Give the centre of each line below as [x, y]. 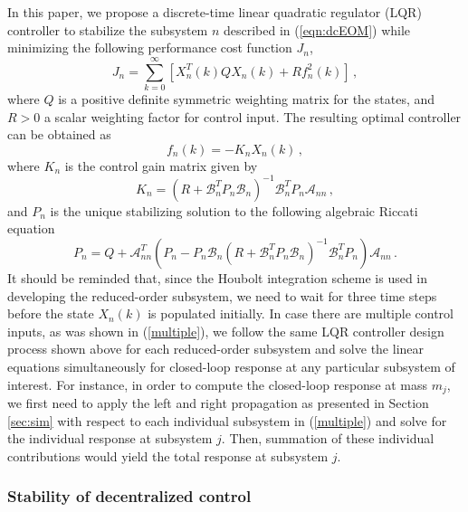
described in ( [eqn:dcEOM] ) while [317, 29]
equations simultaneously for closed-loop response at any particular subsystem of [231, 366]
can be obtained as [59, 134]
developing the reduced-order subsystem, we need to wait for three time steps [222, 295]
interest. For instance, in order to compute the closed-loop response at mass [218, 384]
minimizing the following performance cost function [150, 47]
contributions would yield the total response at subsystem [168, 455]
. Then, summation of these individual [328, 438]
